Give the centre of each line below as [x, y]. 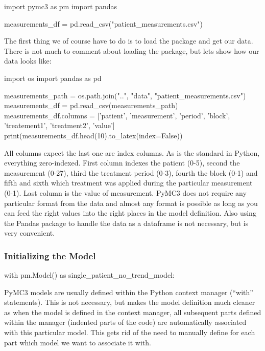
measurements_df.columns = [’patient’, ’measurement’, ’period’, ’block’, [117, 115]
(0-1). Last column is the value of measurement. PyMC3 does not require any [125, 192]
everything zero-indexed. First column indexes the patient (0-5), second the [122, 163]
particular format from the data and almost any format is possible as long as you [131, 203]
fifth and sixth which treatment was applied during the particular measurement [128, 183]
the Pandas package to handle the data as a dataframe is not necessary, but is [126, 223]
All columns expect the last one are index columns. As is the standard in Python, [132, 152]
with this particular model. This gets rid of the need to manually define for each [130, 332]
